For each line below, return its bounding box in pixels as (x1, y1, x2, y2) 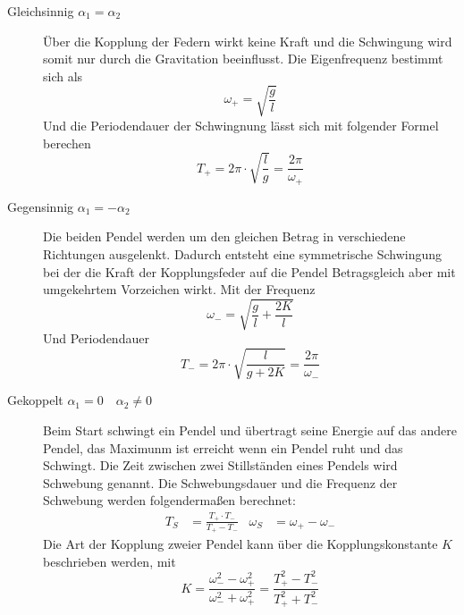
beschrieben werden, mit (43, 552, 176, 570)
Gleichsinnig (7, 2, 74, 20)
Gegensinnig (7, 197, 74, 215)
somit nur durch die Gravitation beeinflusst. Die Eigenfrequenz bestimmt (43, 49, 443, 68)
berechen (43, 133, 91, 152)
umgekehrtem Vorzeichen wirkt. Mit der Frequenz (43, 280, 316, 299)
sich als (43, 66, 83, 85)
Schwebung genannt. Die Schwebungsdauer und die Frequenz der (43, 473, 398, 492)
